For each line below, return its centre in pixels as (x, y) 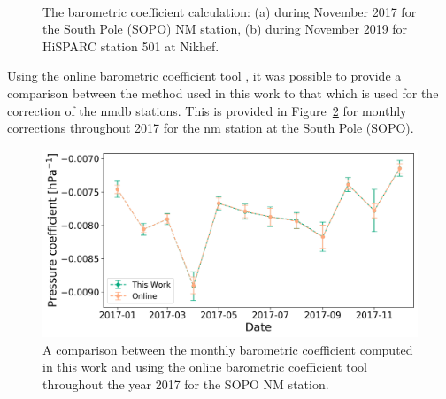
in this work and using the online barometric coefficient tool (205, 367)
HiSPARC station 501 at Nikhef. (131, 46)
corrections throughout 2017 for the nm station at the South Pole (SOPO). (211, 128)
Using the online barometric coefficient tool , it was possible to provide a (204, 76)
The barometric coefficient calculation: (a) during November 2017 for (230, 11)
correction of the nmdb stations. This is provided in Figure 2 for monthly (207, 110)
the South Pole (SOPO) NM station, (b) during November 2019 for (225, 29)
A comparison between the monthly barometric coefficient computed (228, 349)
